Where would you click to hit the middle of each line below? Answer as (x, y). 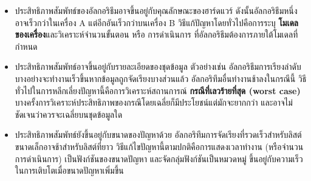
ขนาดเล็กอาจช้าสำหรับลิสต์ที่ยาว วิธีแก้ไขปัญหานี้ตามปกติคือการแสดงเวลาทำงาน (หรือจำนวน (159, 146)
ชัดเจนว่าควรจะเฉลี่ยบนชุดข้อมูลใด (69, 114)
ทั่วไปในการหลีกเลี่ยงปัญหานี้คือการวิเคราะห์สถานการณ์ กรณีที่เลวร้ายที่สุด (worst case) (158, 90)
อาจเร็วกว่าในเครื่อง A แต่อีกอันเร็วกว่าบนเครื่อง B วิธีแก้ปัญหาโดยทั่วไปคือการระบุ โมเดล (156, 22)
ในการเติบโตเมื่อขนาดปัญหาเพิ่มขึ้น (69, 170)
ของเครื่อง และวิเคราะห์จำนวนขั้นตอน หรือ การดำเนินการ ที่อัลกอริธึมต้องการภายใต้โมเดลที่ (156, 34)
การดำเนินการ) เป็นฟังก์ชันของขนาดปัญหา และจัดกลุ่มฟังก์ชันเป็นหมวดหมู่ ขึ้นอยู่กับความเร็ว (159, 158)
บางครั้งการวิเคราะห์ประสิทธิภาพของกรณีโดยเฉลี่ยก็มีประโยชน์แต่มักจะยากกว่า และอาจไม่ (154, 102)
